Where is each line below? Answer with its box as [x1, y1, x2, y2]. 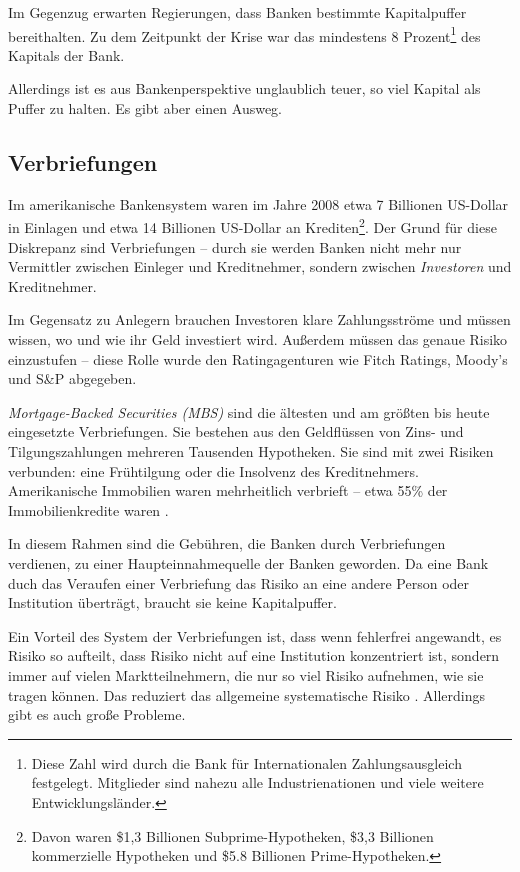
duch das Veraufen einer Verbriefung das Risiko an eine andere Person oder [8, 572, 470, 593]
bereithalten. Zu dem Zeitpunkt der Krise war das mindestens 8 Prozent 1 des [8, 22, 481, 46]
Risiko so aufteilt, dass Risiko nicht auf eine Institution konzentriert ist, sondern [8, 645, 500, 666]
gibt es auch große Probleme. [8, 704, 186, 725]
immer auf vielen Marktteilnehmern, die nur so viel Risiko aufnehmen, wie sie [8, 664, 484, 685]
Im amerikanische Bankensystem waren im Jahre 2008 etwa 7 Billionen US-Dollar [8, 193, 509, 214]
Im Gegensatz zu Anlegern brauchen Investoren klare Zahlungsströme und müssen [8, 309, 511, 330]
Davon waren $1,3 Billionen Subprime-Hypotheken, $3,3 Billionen [31, 825, 434, 846]
